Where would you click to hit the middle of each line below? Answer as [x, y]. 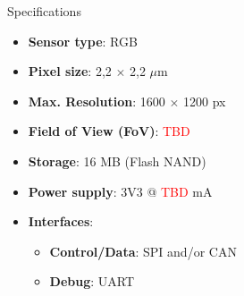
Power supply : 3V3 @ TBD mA [120, 191]
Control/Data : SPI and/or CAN [143, 251]
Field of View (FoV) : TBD [109, 131]
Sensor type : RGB [83, 41]
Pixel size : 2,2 [70, 71]
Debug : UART [92, 281]
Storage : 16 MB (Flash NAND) [117, 161]
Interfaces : [61, 221]
